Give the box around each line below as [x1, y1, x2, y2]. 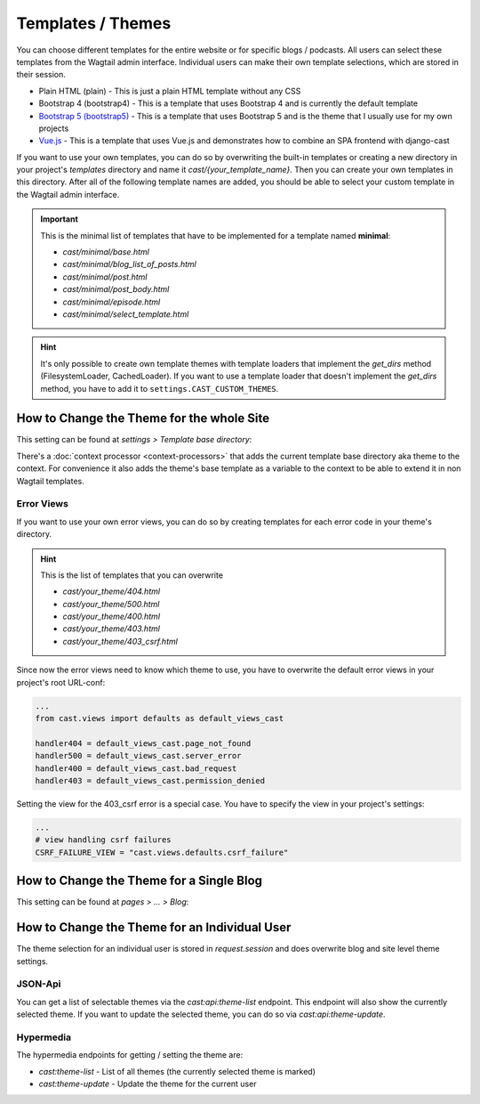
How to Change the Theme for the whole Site [16, 410, 270, 426]
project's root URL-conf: [16, 677, 106, 687]
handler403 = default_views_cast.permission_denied [35, 775, 266, 785]
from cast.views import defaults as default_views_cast [35, 713, 284, 724]
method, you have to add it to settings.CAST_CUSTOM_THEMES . [40, 383, 279, 394]
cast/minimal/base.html [62, 247, 150, 257]
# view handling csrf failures [35, 835, 172, 845]
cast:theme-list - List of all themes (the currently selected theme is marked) [38, 1066, 316, 1076]
